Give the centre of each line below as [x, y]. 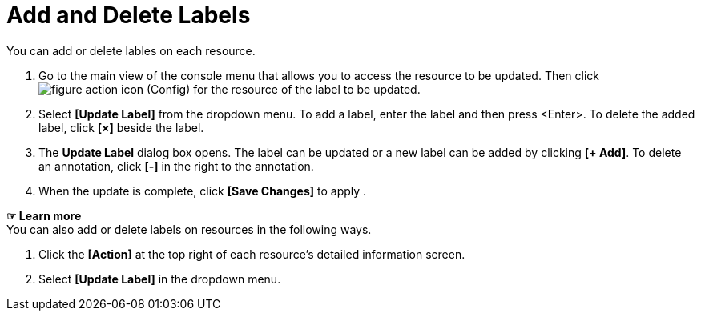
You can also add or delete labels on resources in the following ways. [189, 229]
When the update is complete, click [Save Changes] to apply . [203, 191]
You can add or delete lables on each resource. [131, 50]
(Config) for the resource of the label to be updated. [284, 89]
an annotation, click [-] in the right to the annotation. [176, 166]
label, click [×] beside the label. [121, 127]
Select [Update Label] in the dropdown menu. [160, 279]
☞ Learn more [44, 215]
